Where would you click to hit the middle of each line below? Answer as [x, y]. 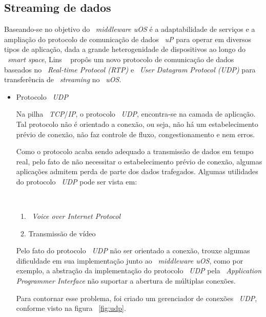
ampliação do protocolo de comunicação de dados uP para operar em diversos [128, 39]
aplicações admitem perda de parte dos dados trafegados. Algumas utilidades [137, 171]
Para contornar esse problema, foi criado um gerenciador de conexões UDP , [137, 298]
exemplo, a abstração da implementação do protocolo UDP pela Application [139, 271]
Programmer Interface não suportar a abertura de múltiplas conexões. [126, 281]
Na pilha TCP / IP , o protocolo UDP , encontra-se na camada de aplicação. [136, 114]
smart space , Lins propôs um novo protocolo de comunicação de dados [121, 59]
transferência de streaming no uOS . [63, 79]
